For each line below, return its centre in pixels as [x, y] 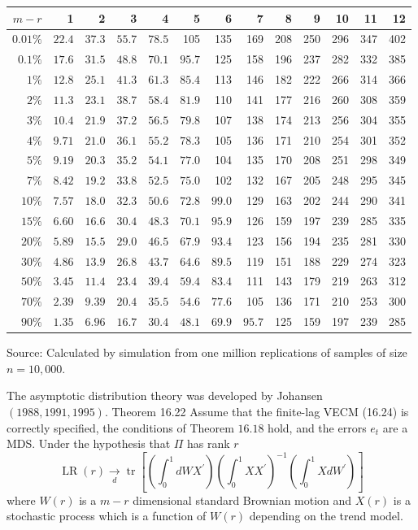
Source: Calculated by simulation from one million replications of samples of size [207, 352]
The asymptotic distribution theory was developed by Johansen [165, 395]
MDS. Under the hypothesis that [89, 443]
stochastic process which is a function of [107, 516]
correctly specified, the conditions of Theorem [120, 427]
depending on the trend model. [326, 516]
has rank [209, 443]
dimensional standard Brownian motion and [242, 500]
